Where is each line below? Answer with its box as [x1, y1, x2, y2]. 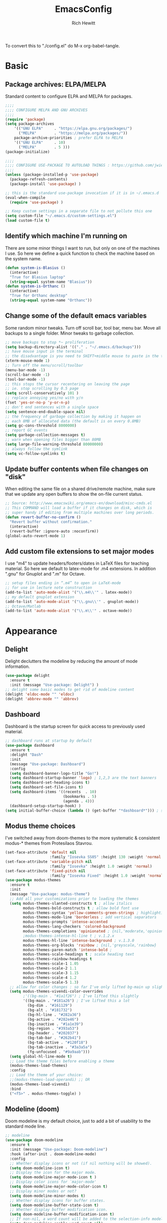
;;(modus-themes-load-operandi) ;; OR [9, 1077, 90, 1082]
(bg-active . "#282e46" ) [27, 1017, 79, 1022]
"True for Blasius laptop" [9, 274, 66, 280]
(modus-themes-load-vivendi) [9, 1081, 70, 1087]
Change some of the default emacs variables [5, 312, 147, 320]
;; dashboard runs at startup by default [5, 738, 92, 744]
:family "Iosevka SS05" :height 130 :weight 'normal [49, 854, 162, 860]
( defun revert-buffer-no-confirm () [5, 515, 81, 520]
